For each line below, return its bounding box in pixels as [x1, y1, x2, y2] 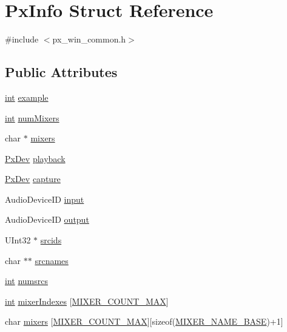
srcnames [35, 254, 69, 266]
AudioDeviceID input [5, 192, 84, 205]
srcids [40, 234, 62, 246]
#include [5, 33, 39, 46]
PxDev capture [5, 172, 61, 185]
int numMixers [5, 111, 59, 124]
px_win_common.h [52, 33, 126, 46]
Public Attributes [5, 63, 118, 81]
